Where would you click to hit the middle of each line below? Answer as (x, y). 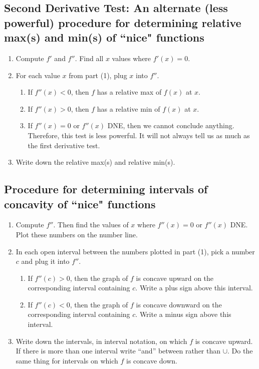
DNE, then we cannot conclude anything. (171, 125)
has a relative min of (128, 108)
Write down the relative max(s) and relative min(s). (95, 162)
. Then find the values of (91, 225)
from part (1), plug (98, 75)
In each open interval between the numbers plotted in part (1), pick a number (135, 251)
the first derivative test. (64, 145)
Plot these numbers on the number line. (77, 234)
